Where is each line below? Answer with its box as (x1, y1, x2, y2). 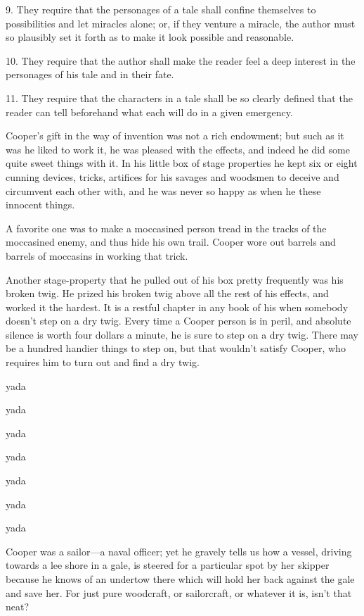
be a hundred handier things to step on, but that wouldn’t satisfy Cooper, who (6, 341, 346, 356)
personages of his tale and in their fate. (6, 67, 174, 82)
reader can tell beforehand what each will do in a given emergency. (6, 104, 293, 119)
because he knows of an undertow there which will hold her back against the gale (6, 572, 355, 586)
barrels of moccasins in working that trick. (6, 248, 188, 263)
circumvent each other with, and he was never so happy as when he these (6, 183, 321, 198)
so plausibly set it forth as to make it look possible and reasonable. (6, 30, 294, 44)
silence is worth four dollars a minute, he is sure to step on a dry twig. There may (6, 327, 358, 341)
